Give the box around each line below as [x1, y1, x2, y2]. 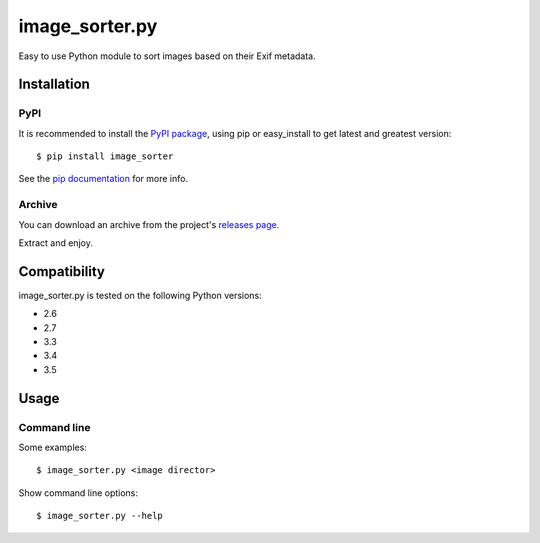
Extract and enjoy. [18, 237, 94, 249]
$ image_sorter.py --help [36, 510, 164, 522]
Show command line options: [18, 486, 139, 499]
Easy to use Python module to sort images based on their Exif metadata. [18, 50, 316, 62]
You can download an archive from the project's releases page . [18, 218, 280, 230]
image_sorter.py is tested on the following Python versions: [18, 289, 262, 301]
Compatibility [18, 263, 105, 280]
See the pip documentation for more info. [18, 173, 189, 185]
